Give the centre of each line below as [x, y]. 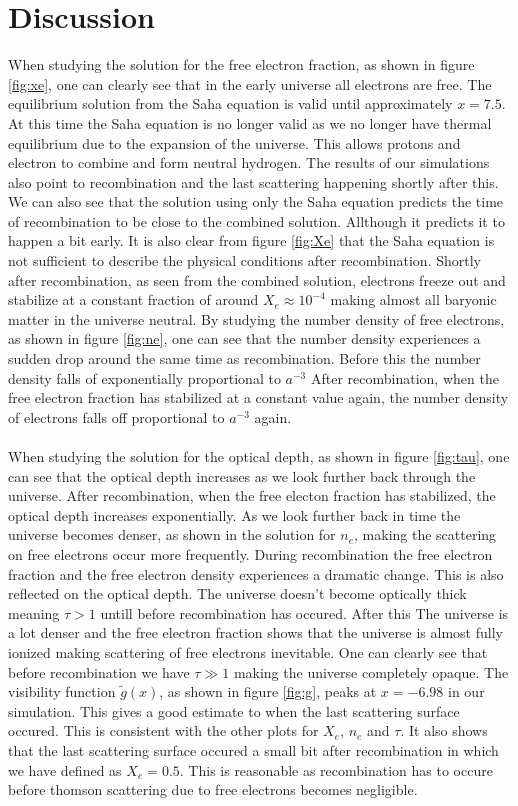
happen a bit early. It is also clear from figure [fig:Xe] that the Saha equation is [251, 240]
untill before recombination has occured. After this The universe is [304, 612]
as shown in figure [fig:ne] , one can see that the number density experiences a [244, 338]
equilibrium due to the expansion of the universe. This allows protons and [234, 142]
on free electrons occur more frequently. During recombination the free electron [250, 553]
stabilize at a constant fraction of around [133, 299]
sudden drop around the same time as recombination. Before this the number [244, 358]
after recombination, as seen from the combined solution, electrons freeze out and [257, 279]
